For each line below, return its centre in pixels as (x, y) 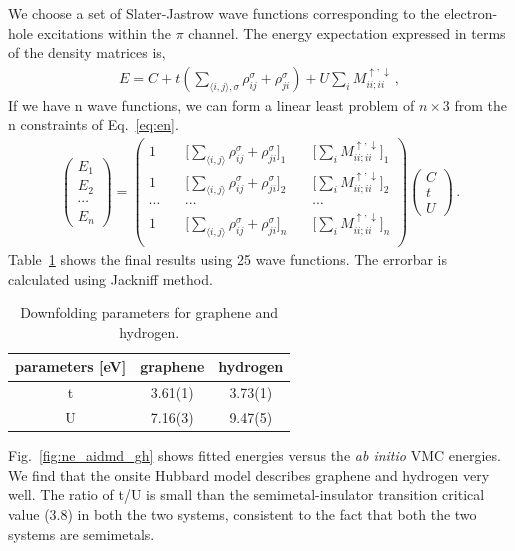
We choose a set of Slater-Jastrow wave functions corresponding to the (224, 13)
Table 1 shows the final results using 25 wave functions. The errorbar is (228, 259)
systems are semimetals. (81, 533)
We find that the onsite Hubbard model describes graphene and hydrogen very (249, 474)
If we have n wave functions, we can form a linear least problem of (211, 104)
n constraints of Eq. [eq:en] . (93, 124)
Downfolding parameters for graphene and (149, 312)
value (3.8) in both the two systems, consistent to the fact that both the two (242, 514)
